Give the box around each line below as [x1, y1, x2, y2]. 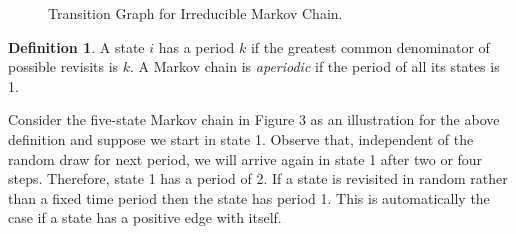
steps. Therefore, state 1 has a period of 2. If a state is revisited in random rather [8, 168, 508, 189]
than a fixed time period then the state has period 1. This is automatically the [8, 187, 490, 208]
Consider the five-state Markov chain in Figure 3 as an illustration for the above [8, 109, 500, 130]
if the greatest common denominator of [250, 36, 490, 57]
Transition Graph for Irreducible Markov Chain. [48, 3, 343, 23]
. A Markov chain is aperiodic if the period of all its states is [130, 56, 500, 77]
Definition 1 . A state [8, 36, 145, 57]
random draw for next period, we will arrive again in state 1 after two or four [8, 148, 483, 169]
